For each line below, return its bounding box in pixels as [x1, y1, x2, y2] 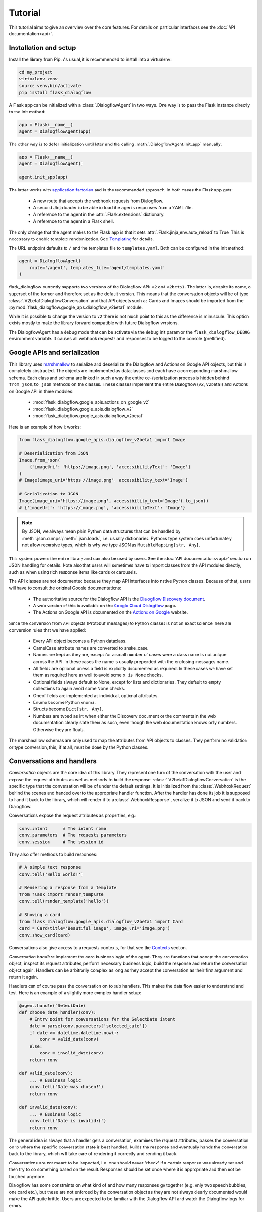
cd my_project [19, 69, 53, 75]
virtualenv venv [19, 76, 58, 82]
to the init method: [9, 109, 46, 115]
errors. [9, 1203, 23, 1209]
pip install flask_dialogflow [19, 90, 91, 95]
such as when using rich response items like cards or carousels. [9, 569, 137, 575]
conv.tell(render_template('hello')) [19, 898, 109, 904]
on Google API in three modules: [9, 388, 74, 394]
